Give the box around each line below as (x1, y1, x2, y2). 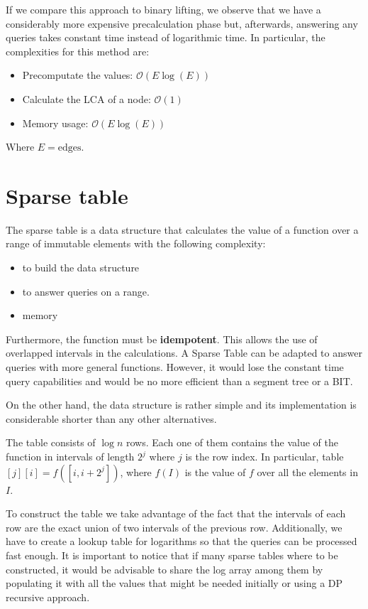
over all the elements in (257, 464, 358, 479)
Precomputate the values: (22, 68, 133, 82)
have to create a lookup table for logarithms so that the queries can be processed (6, 534, 357, 549)
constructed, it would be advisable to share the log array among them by (6, 561, 323, 576)
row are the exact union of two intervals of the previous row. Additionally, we (6, 519, 342, 534)
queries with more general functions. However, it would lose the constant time (6, 360, 344, 374)
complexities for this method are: (6, 43, 150, 58)
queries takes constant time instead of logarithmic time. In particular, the (6, 30, 325, 45)
